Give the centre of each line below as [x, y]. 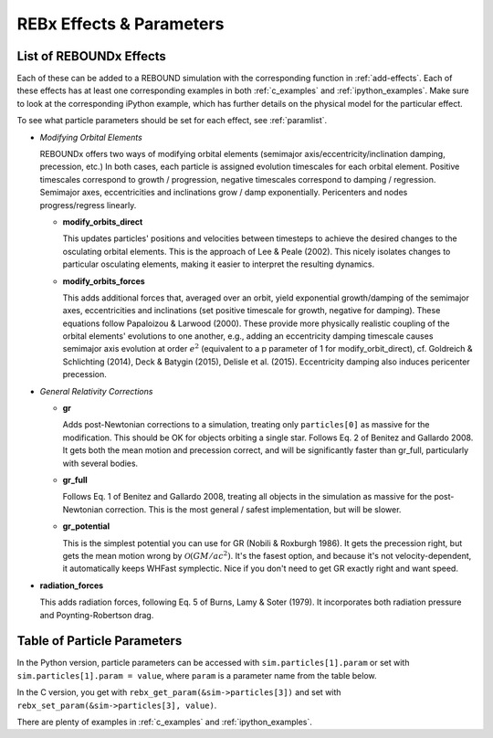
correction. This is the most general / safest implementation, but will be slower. [253, 509]
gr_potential [86, 526]
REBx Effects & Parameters [121, 24]
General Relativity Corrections [96, 391]
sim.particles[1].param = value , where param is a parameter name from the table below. [197, 675]
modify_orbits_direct [103, 221]
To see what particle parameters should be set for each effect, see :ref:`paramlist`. [172, 121]
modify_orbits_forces [104, 281]
